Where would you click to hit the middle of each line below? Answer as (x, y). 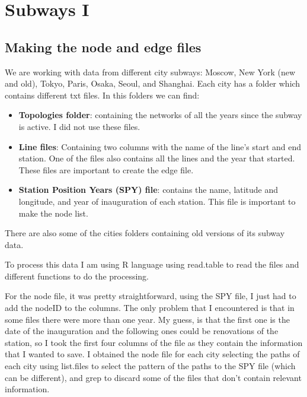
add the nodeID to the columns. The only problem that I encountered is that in (150, 308)
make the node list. (53, 213)
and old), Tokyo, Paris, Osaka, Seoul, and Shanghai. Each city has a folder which (153, 83)
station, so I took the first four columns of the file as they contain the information (154, 342)
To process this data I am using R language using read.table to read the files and (152, 264)
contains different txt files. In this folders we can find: (102, 95)
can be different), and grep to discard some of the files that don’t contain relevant (153, 377)
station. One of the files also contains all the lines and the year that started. (157, 158)
